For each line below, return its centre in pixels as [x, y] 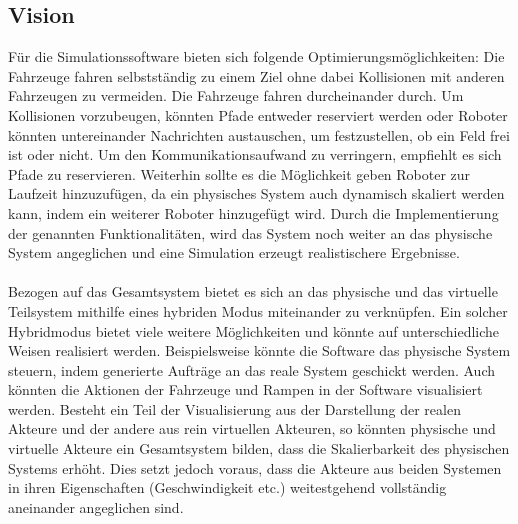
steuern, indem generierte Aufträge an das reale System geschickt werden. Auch [251, 369]
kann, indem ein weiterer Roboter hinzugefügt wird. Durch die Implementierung [253, 212]
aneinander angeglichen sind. [96, 506]
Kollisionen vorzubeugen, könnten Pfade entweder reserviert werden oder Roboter [258, 114]
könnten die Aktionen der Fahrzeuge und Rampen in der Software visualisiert [245, 389]
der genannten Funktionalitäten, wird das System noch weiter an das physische [250, 232]
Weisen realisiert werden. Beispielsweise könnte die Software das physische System [259, 350]
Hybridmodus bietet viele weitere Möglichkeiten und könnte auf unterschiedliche [254, 330]
